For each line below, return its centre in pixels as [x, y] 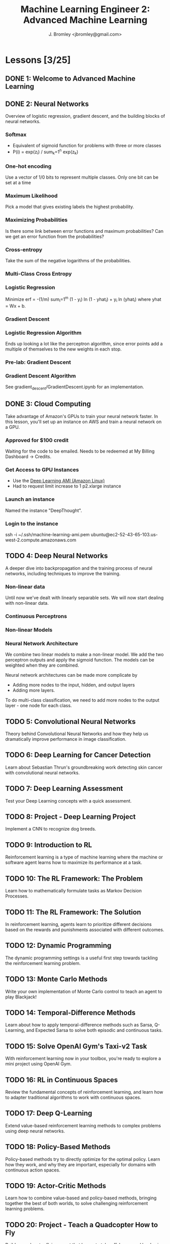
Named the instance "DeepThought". [44, 510]
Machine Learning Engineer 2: [85, 9]
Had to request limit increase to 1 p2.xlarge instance [67, 486]
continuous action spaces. [33, 1170]
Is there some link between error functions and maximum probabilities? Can [84, 231]
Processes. [17, 896]
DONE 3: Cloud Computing [48, 404]
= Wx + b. [16, 306]
